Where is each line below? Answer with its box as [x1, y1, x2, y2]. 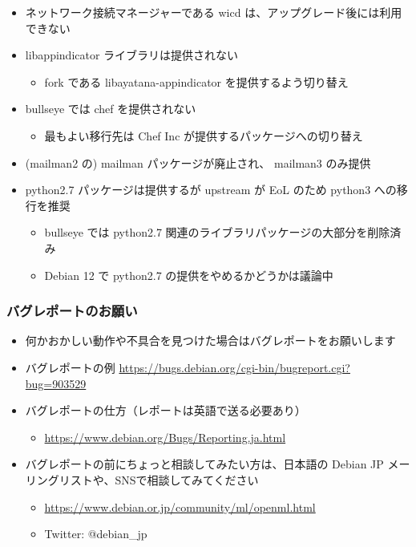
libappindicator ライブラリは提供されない [25, 47, 239, 63]
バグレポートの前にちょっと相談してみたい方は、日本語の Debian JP [25, 456, 384, 472]
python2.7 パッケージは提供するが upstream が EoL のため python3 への [25, 181, 397, 198]
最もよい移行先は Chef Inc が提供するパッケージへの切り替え [44, 127, 363, 144]
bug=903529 [25, 375, 87, 391]
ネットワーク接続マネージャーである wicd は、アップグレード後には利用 [25, 4, 402, 20]
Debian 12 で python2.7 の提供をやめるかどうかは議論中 [44, 266, 333, 283]
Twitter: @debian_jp [44, 525, 147, 542]
